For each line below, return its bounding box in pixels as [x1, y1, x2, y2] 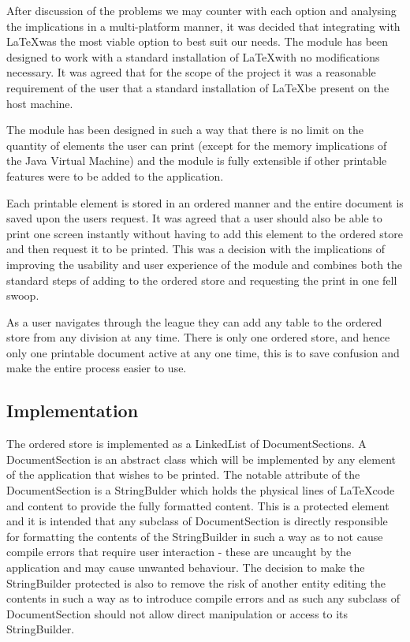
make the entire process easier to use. [6, 360, 187, 376]
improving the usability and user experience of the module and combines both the [6, 256, 403, 272]
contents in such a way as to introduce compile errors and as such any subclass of [6, 590, 400, 607]
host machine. [6, 95, 73, 111]
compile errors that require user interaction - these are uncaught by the [6, 543, 352, 560]
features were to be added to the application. [6, 167, 224, 184]
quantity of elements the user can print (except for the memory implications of [6, 136, 387, 153]
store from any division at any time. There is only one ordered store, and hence [6, 329, 390, 345]
